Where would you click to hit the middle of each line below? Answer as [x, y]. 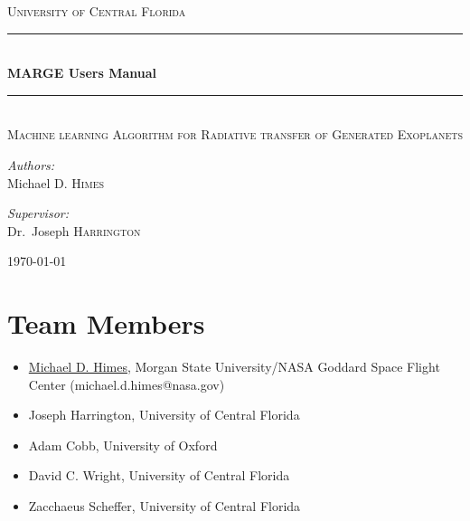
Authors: [31, 164]
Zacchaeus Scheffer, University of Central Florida [164, 506]
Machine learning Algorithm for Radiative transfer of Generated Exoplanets [235, 134]
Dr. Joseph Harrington [74, 230]
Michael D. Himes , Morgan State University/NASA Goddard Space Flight [234, 367]
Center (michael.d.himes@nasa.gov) [127, 384]
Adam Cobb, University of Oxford [123, 445]
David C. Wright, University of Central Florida [159, 475]
